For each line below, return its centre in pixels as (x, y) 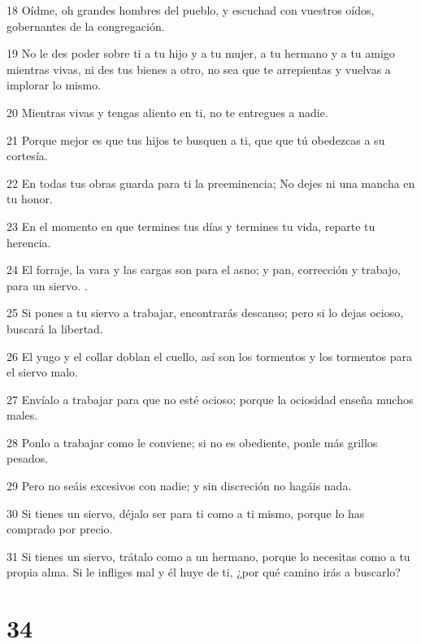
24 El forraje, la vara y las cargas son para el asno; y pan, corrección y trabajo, (204, 270)
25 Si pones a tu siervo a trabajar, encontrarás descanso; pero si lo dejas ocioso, (205, 313)
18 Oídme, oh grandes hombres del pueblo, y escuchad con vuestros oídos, (191, 10)
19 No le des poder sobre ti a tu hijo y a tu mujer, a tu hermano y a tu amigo (201, 53)
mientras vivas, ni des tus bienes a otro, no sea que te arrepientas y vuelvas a (199, 69)
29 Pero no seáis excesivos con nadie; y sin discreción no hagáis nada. (179, 486)
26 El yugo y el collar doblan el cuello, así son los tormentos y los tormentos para (209, 356)
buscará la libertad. (55, 328)
